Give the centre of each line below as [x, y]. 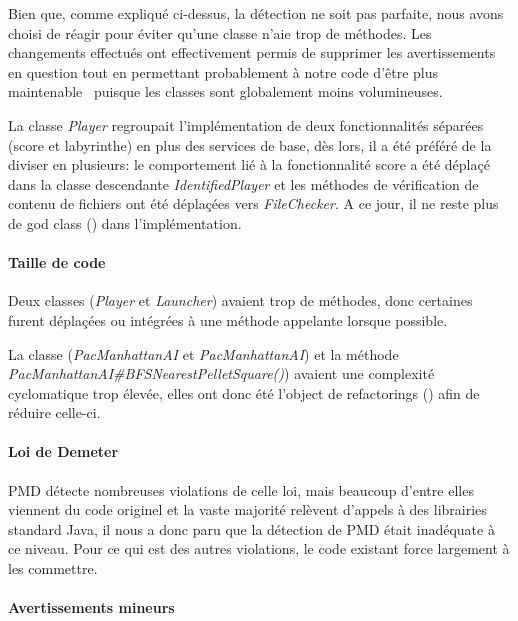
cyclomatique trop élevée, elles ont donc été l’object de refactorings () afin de [244, 392]
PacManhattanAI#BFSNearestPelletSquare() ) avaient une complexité [221, 373]
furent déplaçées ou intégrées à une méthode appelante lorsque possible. [228, 319]
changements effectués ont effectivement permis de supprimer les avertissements [252, 52]
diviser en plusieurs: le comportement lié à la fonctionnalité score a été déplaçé [249, 164]
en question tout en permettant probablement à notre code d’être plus [223, 71]
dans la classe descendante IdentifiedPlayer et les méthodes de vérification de [243, 183]
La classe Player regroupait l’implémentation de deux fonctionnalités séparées [246, 124]
